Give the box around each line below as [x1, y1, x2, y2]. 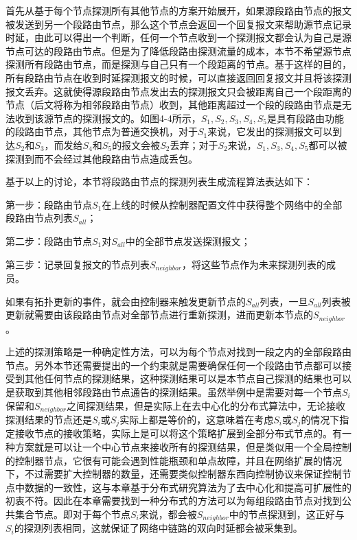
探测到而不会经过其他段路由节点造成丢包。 [5, 151, 198, 165]
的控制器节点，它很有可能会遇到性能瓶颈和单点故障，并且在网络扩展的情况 [5, 453, 342, 467]
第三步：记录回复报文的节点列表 [5, 257, 150, 271]
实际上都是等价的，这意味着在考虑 [119, 412, 274, 427]
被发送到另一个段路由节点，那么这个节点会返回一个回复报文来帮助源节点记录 [5, 16, 352, 31]
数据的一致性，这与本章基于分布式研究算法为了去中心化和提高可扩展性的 [24, 480, 352, 494]
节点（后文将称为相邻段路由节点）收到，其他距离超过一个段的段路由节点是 [5, 97, 342, 112]
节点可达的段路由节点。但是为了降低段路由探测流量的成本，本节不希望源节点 [5, 43, 352, 58]
